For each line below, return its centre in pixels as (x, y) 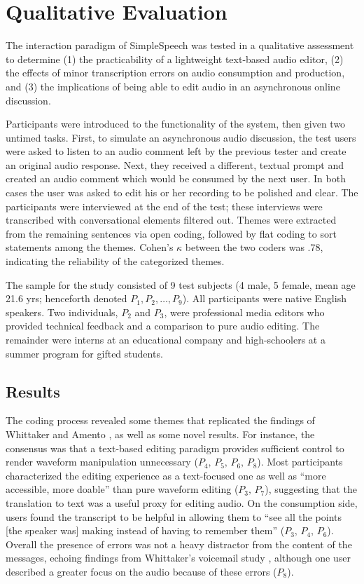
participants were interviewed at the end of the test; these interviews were (164, 206)
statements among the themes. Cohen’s (90, 247)
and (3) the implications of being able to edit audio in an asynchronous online (173, 86)
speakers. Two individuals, (62, 312)
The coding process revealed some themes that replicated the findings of (160, 420)
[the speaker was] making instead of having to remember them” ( (145, 530)
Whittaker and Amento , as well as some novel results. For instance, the (160, 434)
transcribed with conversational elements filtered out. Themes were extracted (171, 220)
